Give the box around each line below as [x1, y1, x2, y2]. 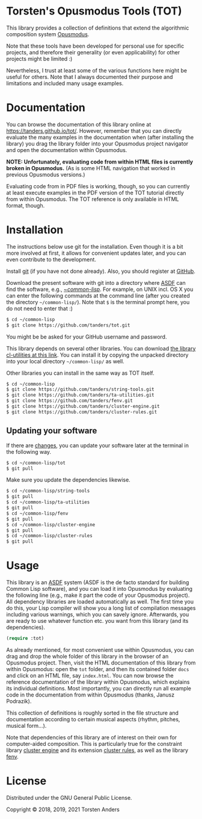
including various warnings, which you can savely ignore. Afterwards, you [6, 611, 189, 618]
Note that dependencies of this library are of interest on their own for [6, 733, 177, 741]
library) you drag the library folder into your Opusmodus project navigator [6, 140, 189, 147]
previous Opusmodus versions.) [6, 171, 85, 178]
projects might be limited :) [6, 55, 73, 62]
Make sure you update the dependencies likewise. [6, 476, 130, 483]
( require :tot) [6, 636, 44, 642]
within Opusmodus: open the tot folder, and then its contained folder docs [6, 665, 189, 672]
